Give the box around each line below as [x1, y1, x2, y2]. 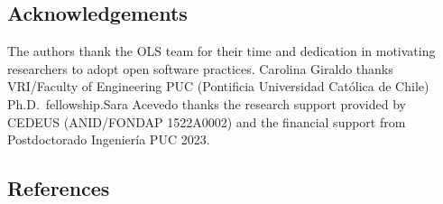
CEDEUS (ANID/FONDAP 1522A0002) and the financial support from [7, 112, 406, 131]
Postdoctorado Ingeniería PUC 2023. [7, 130, 210, 149]
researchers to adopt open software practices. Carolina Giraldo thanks [7, 59, 393, 78]
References [7, 174, 110, 202]
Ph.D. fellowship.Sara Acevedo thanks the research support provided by [7, 94, 406, 113]
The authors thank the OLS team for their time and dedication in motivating [7, 42, 436, 60]
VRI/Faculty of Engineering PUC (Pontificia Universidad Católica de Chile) [7, 77, 429, 96]
